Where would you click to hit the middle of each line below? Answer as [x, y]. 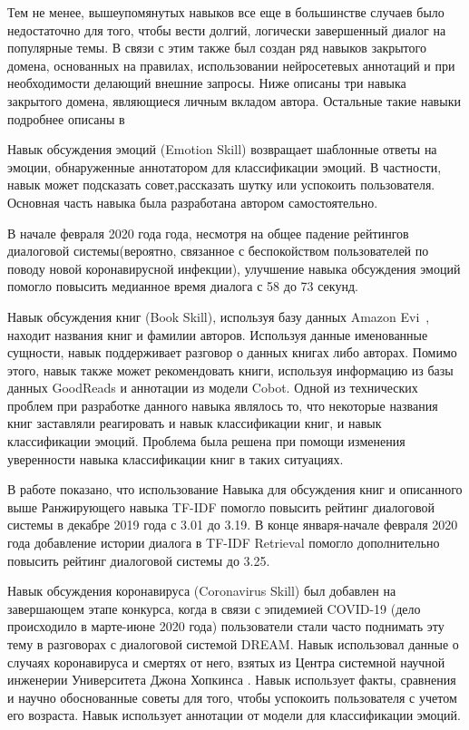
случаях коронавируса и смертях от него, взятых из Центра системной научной [226, 662]
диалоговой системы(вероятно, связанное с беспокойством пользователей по [218, 251]
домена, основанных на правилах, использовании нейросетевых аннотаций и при [231, 65]
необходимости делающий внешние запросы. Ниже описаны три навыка [207, 83]
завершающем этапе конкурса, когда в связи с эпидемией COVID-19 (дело [214, 608]
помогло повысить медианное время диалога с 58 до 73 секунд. [183, 286]
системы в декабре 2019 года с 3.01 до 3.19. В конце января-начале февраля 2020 [233, 525]
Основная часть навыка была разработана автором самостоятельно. [193, 202]
